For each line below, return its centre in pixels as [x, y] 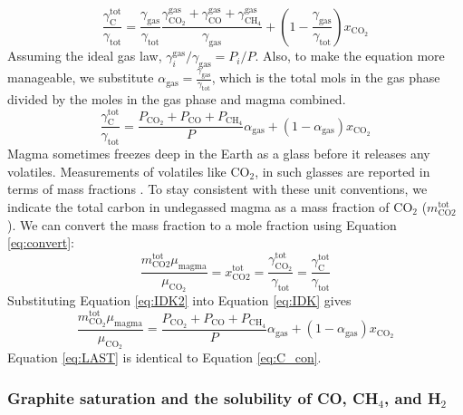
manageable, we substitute [81, 77]
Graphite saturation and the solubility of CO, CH [193, 397]
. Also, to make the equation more [350, 56]
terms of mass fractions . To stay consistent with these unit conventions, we [217, 189]
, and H [413, 397]
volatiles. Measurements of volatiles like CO [129, 171]
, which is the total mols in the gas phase [326, 77]
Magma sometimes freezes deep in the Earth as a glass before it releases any [219, 154]
